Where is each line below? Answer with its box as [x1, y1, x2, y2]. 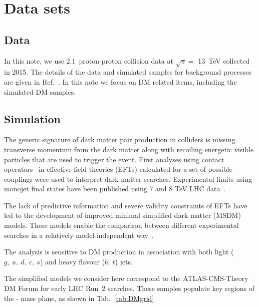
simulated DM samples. [4, 86, 76, 97]
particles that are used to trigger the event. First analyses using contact [4, 154, 224, 164]
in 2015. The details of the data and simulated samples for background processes [4, 67, 251, 77]
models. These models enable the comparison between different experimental [4, 220, 239, 230]
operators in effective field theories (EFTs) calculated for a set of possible [4, 164, 232, 174]
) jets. [115, 256, 133, 266]
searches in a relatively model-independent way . [4, 229, 154, 240]
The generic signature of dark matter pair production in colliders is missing [4, 134, 235, 145]
